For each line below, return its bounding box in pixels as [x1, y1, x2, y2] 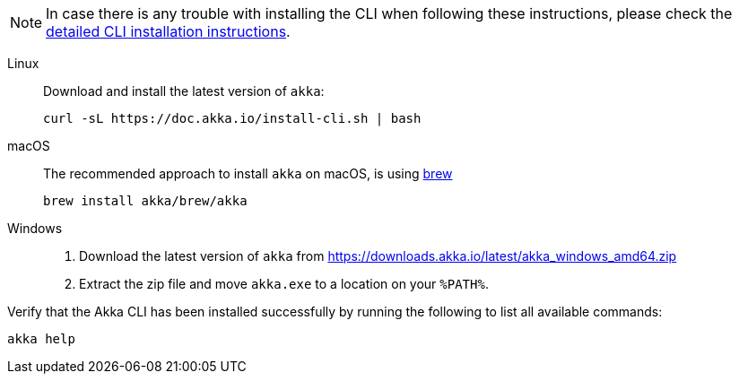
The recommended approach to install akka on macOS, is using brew [43, 166, 453, 181]
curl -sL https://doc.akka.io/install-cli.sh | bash [43, 111, 422, 126]
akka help [7, 332, 75, 346]
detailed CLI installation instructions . [46, 22, 291, 40]
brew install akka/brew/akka [43, 194, 248, 208]
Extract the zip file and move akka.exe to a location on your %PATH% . [79, 276, 489, 291]
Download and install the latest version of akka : [43, 83, 325, 99]
